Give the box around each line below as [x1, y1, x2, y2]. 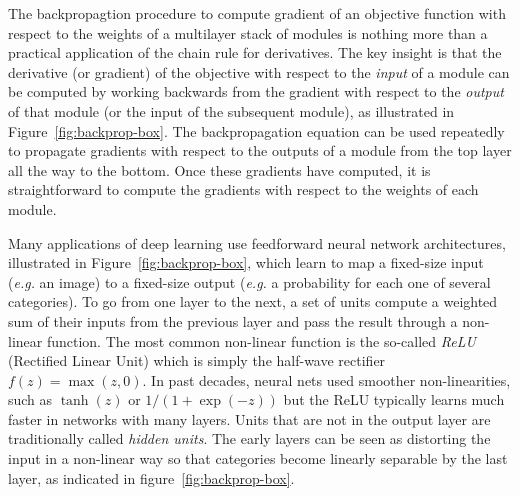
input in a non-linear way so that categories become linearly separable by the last [8, 448, 508, 469]
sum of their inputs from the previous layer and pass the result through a [8, 310, 458, 331]
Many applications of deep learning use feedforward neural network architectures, [8, 232, 506, 253]
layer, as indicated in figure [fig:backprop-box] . [8, 467, 295, 488]
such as [8, 389, 53, 410]
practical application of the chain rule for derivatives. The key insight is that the [8, 42, 502, 63]
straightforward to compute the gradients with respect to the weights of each [8, 179, 479, 200]
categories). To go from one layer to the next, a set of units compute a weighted [8, 291, 498, 312]
